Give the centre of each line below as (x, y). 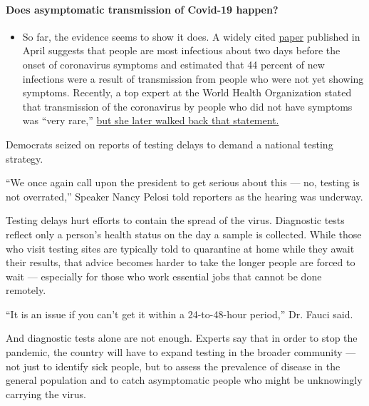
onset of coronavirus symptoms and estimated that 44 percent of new (173, 64)
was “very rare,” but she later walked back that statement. (151, 120)
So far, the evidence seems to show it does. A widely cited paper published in (191, 36)
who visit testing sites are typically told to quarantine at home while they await (180, 248)
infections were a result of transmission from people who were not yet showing (193, 78)
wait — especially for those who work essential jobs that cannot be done (164, 276)
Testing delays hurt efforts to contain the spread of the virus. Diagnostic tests (175, 220)
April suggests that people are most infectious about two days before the (181, 50)
